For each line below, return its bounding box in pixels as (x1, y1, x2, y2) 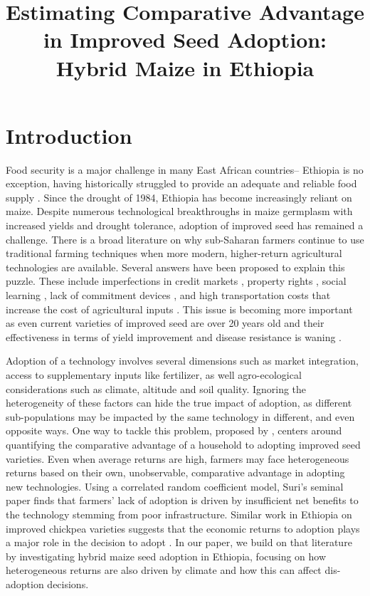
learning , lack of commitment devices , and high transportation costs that (6, 288, 331, 303)
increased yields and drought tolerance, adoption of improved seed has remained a (6, 218, 364, 233)
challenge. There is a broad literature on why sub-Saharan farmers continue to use (6, 231, 364, 246)
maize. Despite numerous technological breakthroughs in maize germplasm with (6, 204, 353, 219)
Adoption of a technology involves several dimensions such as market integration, (6, 353, 359, 368)
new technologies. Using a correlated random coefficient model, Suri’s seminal (6, 479, 344, 493)
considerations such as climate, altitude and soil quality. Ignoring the (6, 381, 307, 396)
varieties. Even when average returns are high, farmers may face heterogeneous (6, 451, 349, 466)
